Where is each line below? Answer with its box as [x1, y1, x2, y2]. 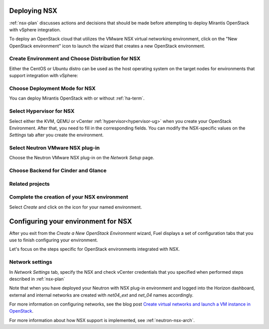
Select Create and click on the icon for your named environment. [9, 204, 142, 210]
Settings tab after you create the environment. [9, 132, 104, 138]
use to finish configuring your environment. [9, 237, 98, 243]
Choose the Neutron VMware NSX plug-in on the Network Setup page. [9, 155, 154, 161]
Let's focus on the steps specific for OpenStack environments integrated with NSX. [9, 246, 180, 252]
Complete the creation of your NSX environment [9, 194, 129, 201]
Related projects [9, 180, 50, 187]
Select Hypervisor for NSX [9, 108, 75, 114]
